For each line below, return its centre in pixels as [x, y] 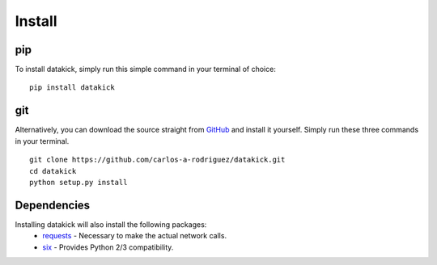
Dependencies [53, 205]
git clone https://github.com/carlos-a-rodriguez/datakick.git [157, 160]
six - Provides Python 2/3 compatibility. [108, 247]
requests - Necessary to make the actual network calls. [134, 236]
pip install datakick [72, 88]
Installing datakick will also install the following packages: [111, 224]
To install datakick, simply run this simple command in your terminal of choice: [146, 69]
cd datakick [53, 171]
